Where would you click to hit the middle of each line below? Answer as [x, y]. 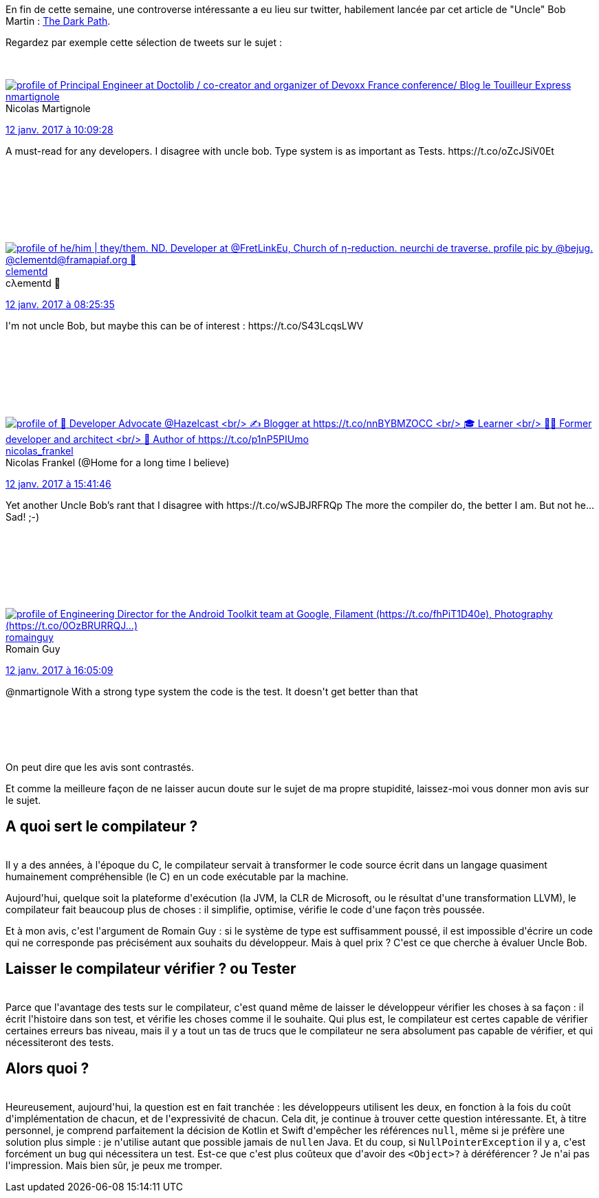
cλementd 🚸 [33, 283]
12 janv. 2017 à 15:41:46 [58, 484]
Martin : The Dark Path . [58, 21]
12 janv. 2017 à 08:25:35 [60, 304]
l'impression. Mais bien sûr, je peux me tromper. [114, 1165]
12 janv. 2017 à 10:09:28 [59, 130]
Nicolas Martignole [48, 108]
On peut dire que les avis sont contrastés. [100, 767]
